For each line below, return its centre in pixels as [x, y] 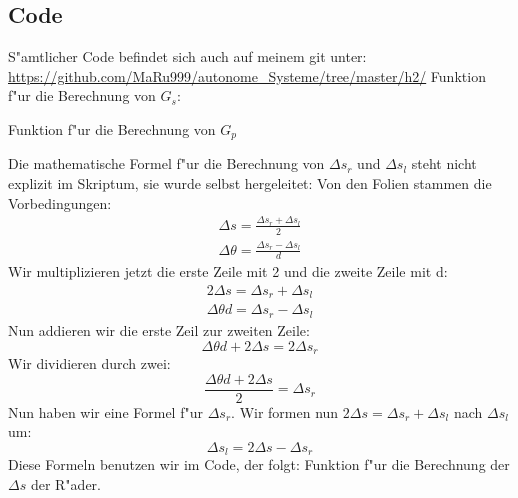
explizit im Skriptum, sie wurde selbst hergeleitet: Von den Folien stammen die [250, 183]
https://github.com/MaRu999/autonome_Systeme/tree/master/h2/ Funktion [247, 75]
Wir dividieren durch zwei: [89, 362]
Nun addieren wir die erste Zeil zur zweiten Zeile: [159, 329]
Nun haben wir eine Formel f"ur [105, 411]
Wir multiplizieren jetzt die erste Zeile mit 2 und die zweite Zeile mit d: [228, 271]
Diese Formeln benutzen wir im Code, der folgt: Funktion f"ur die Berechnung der [259, 464]
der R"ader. [65, 483]
